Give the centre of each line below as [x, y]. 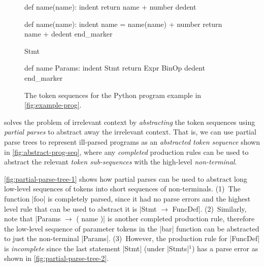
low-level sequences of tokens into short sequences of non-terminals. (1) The [122, 189]
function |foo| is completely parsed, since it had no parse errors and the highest [127, 198]
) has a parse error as [225, 248]
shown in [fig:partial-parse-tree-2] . [57, 258]
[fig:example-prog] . [53, 105]
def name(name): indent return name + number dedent [110, 7]
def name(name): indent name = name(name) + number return [123, 24]
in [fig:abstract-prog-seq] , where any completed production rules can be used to [126, 152]
